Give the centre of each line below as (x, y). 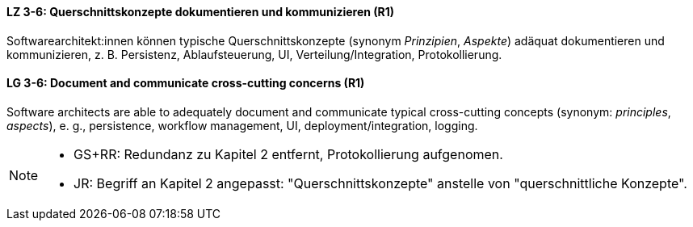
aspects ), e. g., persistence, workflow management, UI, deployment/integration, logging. (242, 125)
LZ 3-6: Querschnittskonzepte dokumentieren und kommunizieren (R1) (201, 12)
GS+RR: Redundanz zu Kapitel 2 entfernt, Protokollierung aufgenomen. (288, 154)
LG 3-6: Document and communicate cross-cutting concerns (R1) (186, 83)
